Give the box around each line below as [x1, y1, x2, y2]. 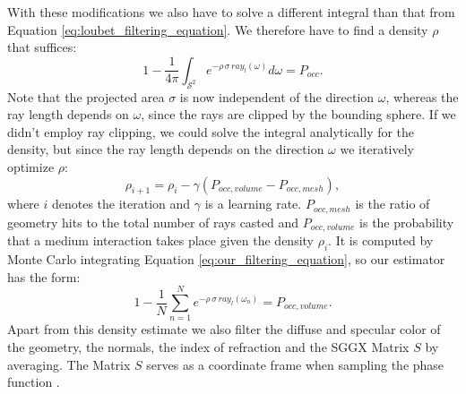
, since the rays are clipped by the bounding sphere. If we [141, 105, 456, 124]
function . [7, 373, 60, 391]
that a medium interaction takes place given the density [7, 231, 315, 250]
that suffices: [7, 38, 77, 56]
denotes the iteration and [51, 194, 191, 213]
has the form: [7, 267, 81, 286]
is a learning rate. [204, 194, 302, 213]
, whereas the [385, 87, 459, 106]
